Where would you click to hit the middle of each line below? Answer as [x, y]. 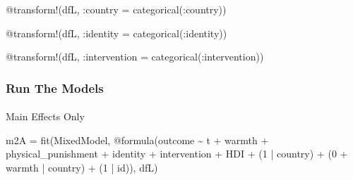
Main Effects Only [45, 116]
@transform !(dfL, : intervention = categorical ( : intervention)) [135, 57]
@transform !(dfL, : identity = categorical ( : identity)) [116, 33]
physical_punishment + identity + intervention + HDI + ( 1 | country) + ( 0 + [177, 154]
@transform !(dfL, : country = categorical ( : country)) [116, 9]
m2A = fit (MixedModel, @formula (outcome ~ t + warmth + [137, 140]
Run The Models [55, 88]
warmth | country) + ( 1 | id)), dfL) [82, 167]
